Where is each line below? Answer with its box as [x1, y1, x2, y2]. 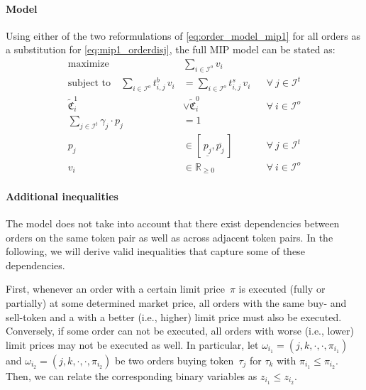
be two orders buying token [114, 352, 234, 367]
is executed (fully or [238, 281, 326, 296]
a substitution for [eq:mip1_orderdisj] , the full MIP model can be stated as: [6, 42, 335, 57]
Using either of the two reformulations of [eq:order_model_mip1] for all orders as [6, 28, 360, 43]
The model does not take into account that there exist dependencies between [6, 215, 340, 230]
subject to [67, 78, 111, 89]
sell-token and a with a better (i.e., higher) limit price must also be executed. [6, 309, 342, 324]
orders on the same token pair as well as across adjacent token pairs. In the [6, 229, 333, 244]
